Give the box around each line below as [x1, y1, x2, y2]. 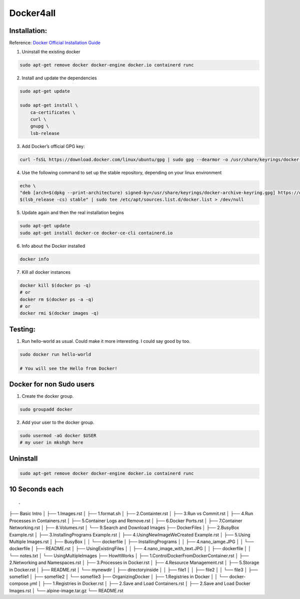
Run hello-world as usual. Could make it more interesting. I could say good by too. [21, 338, 191, 344]
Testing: [9, 325, 36, 333]
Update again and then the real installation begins [21, 210, 124, 216]
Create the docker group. [21, 393, 74, 399]
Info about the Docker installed [21, 243, 85, 249]
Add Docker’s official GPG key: [21, 143, 85, 149]
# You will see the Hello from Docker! [19, 365, 117, 371]
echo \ [19, 183, 36, 188]
